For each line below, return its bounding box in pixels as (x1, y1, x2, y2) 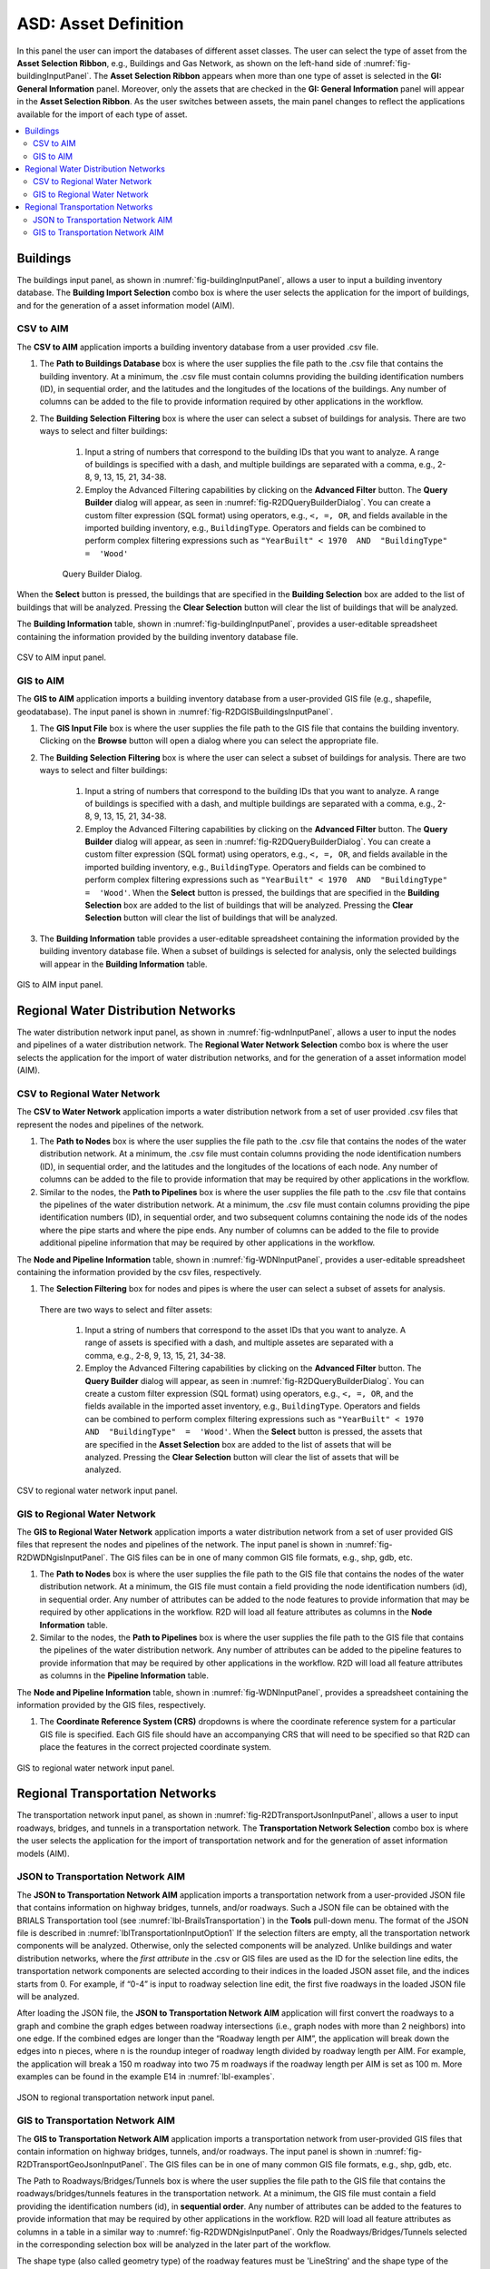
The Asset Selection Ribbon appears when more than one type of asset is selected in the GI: (93, 71, 442, 82)
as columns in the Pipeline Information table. (39, 1670, 209, 1681)
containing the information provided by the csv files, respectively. (16, 1266, 262, 1277)
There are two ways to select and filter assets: (39, 1303, 212, 1315)
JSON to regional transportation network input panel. (16, 2092, 215, 2103)
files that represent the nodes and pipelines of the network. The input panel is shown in (16, 1539, 344, 1550)
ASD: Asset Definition (16, 14, 184, 34)
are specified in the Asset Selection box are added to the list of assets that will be (84, 1439, 392, 1449)
